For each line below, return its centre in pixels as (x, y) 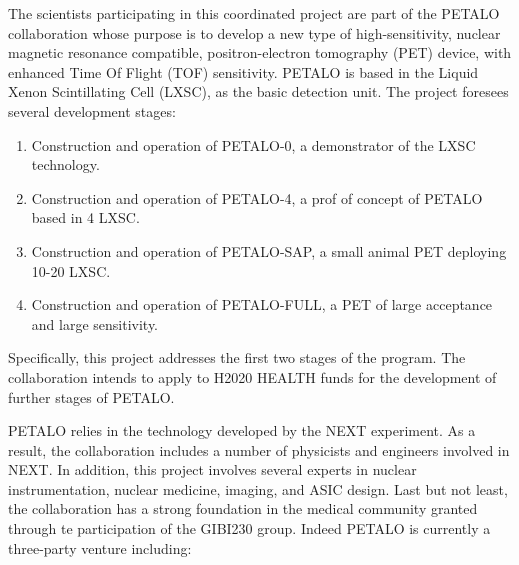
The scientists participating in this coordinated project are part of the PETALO (254, 13)
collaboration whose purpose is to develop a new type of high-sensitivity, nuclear (254, 32)
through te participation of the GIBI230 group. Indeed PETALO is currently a (249, 528)
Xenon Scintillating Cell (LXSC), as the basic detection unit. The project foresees (258, 91)
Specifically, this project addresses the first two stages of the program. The (237, 357)
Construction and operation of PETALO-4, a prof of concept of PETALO (257, 197)
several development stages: (92, 110)
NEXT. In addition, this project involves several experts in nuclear (212, 469)
